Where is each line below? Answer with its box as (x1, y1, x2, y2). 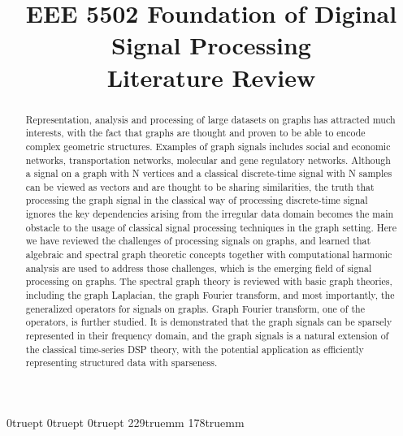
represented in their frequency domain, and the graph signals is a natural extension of (25, 329, 389, 343)
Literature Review (106, 60, 316, 93)
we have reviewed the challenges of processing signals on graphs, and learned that (25, 234, 371, 248)
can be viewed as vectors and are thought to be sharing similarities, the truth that (25, 179, 375, 193)
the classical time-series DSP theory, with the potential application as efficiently (25, 342, 364, 356)
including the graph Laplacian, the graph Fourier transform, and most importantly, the (25, 288, 395, 302)
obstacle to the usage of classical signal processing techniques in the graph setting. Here (25, 220, 396, 234)
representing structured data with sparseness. (25, 356, 218, 369)
